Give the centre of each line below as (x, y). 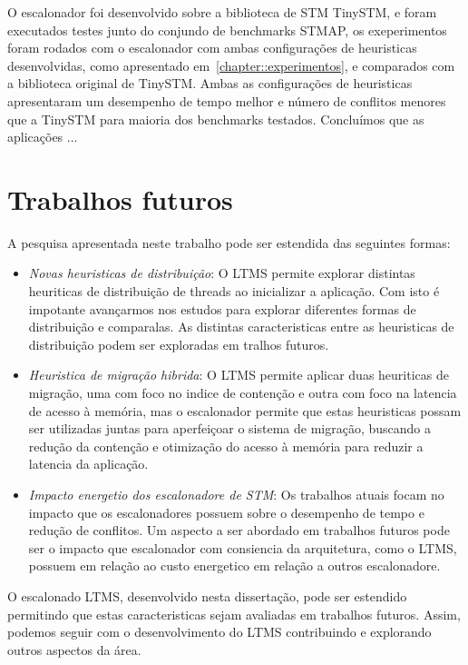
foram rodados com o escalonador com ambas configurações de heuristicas (212, 48)
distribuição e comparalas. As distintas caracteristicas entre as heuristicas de (241, 327)
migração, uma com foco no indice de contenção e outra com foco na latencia (243, 393)
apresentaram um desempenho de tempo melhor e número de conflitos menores (227, 100)
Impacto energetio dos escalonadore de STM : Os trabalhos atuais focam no (236, 494)
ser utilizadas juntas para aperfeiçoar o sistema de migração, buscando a (229, 428)
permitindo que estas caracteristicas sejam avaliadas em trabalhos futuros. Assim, (234, 614)
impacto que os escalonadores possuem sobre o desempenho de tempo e (226, 512)
